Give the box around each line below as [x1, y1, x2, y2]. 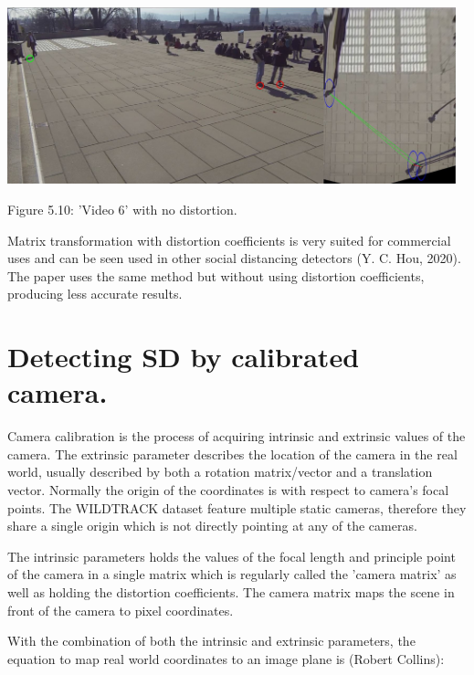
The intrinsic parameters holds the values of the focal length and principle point [7, 546, 456, 565]
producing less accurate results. [7, 284, 183, 303]
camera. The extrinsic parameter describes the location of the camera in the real [7, 444, 458, 463]
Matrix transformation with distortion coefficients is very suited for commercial [7, 230, 451, 249]
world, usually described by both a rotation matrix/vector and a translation [7, 462, 433, 481]
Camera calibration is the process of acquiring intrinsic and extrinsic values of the [7, 427, 466, 446]
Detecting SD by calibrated [7, 338, 360, 375]
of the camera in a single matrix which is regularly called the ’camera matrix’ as [7, 564, 457, 584]
